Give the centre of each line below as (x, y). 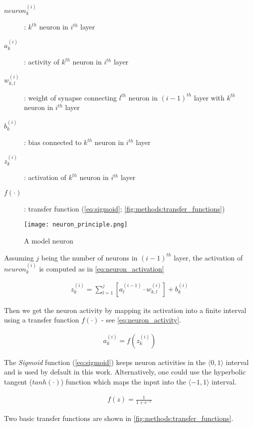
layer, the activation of (208, 257)
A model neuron (49, 240)
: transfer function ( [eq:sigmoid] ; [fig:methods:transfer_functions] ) (125, 208)
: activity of (42, 62)
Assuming (19, 257)
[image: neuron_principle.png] (76, 225)
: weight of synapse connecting (71, 97)
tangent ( (18, 382)
